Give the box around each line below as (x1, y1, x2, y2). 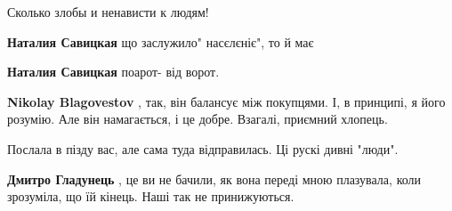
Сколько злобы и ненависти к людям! (7, 3, 209, 20)
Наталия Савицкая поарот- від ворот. (7, 62, 220, 81)
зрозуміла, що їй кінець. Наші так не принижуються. (7, 187, 295, 206)
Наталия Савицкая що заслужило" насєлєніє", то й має (7, 32, 314, 51)
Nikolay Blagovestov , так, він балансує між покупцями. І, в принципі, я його (7, 92, 446, 110)
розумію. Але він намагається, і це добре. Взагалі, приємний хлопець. (7, 110, 388, 128)
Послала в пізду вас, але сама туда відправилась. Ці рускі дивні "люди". (7, 139, 399, 158)
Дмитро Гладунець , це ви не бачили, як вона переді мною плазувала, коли (7, 169, 422, 188)
